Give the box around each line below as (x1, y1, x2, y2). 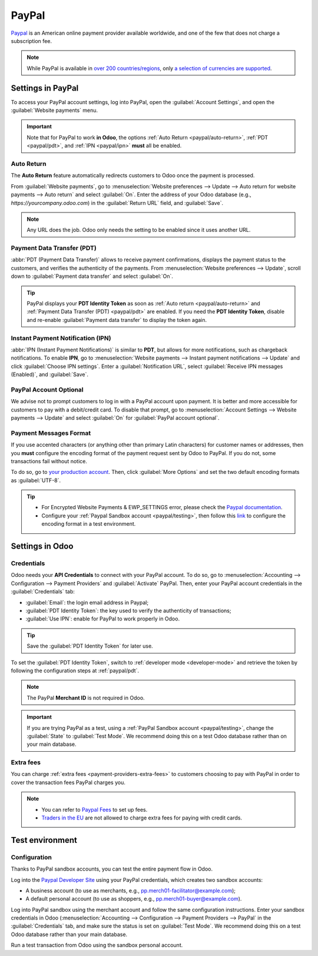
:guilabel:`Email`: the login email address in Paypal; (25, 599, 149, 606)
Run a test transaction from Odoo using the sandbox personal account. (11, 942, 183, 949)
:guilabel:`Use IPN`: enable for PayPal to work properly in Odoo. (25, 615, 180, 622)
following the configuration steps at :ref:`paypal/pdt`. (11, 667, 140, 674)
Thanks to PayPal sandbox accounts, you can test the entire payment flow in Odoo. (11, 865, 213, 872)
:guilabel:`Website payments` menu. (11, 107, 98, 114)
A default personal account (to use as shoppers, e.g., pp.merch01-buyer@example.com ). (25, 895, 242, 902)
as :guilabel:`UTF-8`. (11, 477, 61, 484)
